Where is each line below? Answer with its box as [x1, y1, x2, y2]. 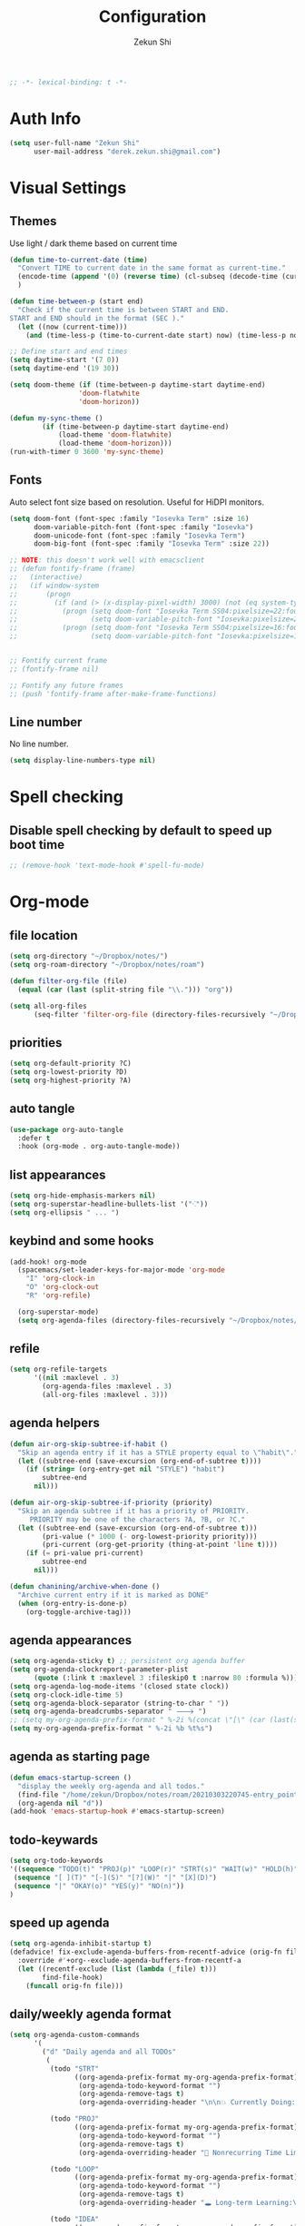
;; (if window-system [9, 581, 100, 590]
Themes [9, 213, 57, 229]
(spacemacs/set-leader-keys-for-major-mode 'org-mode [17, 1266, 225, 1275]
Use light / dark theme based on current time [9, 238, 178, 249]
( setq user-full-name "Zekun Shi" [9, 138, 141, 147]
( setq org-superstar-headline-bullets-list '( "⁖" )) [9, 1199, 209, 1208]
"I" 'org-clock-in [25, 1274, 95, 1284]
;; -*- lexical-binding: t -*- [9, 77, 128, 87]
